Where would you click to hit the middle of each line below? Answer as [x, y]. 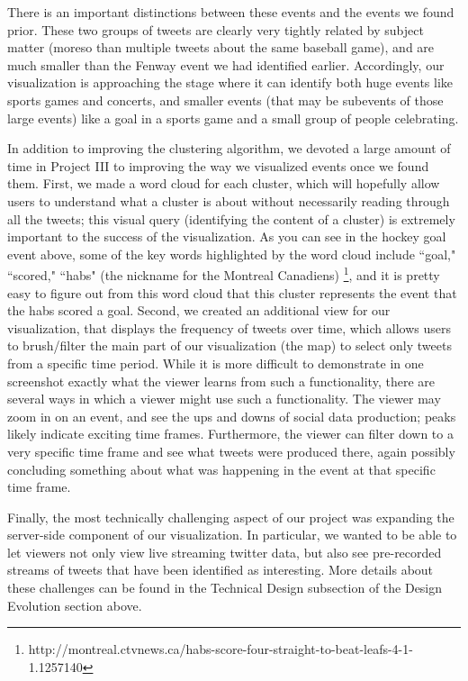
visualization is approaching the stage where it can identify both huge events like [230, 82]
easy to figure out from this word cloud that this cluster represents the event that [232, 292]
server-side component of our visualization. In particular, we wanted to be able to [232, 535]
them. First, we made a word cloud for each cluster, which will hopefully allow [224, 183]
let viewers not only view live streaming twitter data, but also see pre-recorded [225, 552]
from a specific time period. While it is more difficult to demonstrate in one [216, 363]
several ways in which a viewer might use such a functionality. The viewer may [224, 399]
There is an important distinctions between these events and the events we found [231, 12]
